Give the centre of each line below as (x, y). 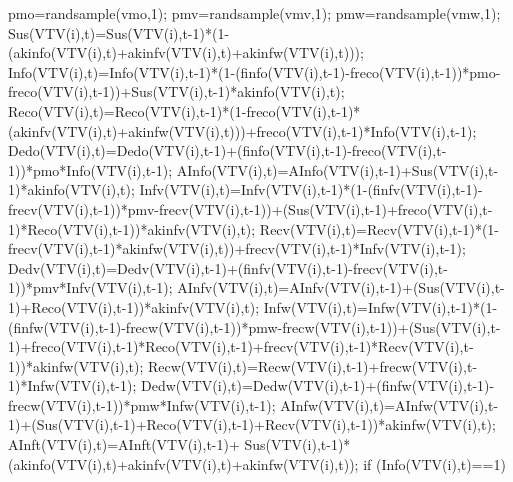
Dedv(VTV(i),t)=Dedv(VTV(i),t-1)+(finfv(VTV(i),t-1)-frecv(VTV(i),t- (228, 267)
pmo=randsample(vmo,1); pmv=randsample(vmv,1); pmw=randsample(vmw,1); (254, 13)
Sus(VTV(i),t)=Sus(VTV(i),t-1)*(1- (119, 32)
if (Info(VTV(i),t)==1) (434, 463)
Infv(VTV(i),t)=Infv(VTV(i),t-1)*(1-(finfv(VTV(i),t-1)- (311, 189)
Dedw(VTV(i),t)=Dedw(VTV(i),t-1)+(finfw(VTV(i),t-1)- (318, 385)
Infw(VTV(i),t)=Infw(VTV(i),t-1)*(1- (380, 306)
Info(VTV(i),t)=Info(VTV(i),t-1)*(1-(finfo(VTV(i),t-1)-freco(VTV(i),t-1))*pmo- (254, 71)
